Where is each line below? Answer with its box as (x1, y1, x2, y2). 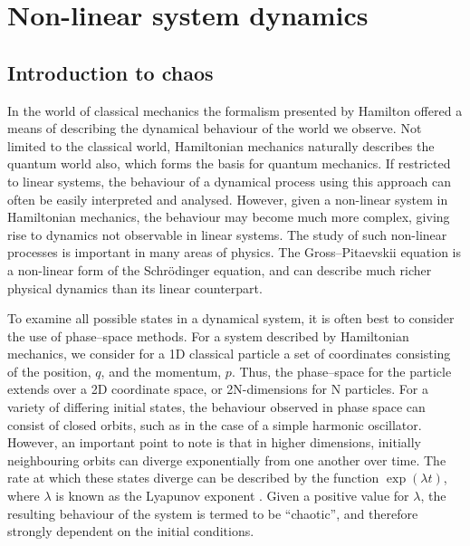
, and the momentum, (101, 361, 222, 380)
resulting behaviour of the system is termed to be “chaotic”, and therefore (7, 503, 418, 522)
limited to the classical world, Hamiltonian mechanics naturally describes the (7, 136, 435, 155)
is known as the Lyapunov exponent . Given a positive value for (55, 486, 409, 505)
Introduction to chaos (7, 58, 214, 86)
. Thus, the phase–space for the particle (231, 361, 452, 380)
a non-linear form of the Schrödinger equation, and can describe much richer (7, 260, 432, 279)
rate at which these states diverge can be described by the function (7, 468, 379, 487)
